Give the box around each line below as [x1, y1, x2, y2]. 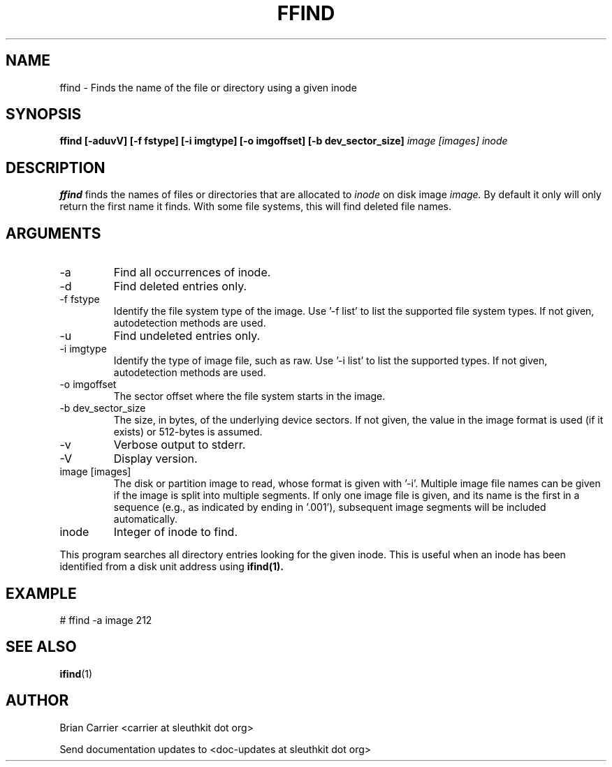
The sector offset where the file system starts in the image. [113, 390, 386, 403]
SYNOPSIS [6, 105, 82, 124]
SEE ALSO [6, 638, 77, 656]
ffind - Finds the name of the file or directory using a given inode [59, 81, 357, 94]
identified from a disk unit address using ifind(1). [59, 560, 284, 573]
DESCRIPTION [6, 158, 105, 177]
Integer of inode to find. [113, 525, 238, 539]
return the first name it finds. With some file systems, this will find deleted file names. [59, 200, 452, 213]
